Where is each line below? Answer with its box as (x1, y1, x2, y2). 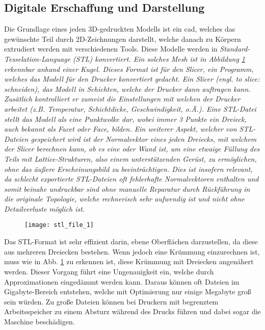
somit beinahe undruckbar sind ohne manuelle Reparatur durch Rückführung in (4, 183, 250, 194)
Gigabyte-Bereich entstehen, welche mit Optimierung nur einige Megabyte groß (4, 286, 251, 297)
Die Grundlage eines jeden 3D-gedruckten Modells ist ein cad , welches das (4, 23, 235, 34)
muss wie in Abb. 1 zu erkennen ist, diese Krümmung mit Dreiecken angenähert (4, 256, 254, 267)
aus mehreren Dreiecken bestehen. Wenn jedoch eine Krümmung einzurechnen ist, (4, 246, 260, 257)
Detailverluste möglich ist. (4, 203, 85, 214)
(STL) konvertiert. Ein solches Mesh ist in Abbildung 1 (73, 53, 246, 64)
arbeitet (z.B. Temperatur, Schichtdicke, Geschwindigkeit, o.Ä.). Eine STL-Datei (4, 103, 256, 114)
